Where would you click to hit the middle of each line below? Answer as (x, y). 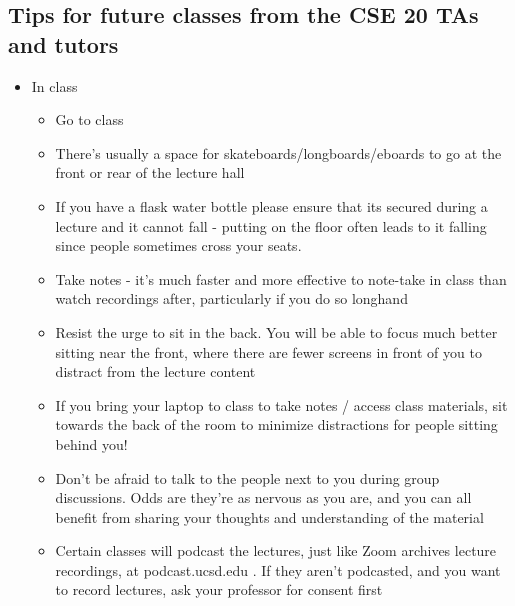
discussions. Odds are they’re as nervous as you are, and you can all (263, 497)
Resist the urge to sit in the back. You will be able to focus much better (276, 331)
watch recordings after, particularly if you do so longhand (231, 298)
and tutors (63, 43)
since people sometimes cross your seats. (178, 245)
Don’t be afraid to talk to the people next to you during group (247, 477)
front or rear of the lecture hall (150, 172)
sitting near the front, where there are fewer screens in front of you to (268, 351)
